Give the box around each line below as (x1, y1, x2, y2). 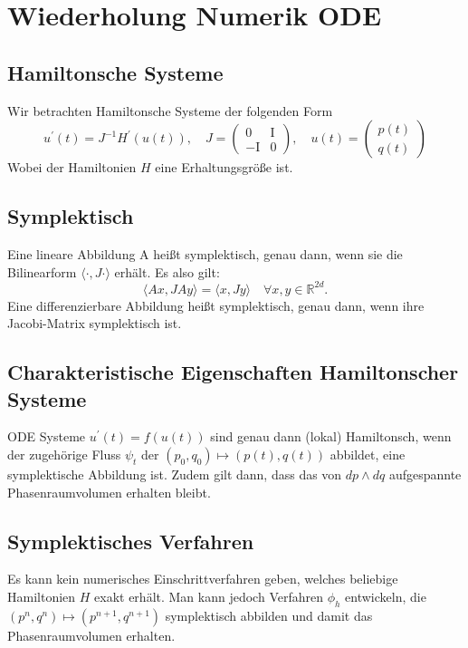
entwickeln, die (345, 587, 426, 606)
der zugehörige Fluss (7, 445, 121, 464)
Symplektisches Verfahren (7, 527, 254, 555)
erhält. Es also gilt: (114, 262, 220, 281)
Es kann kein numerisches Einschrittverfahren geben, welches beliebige (7, 569, 398, 588)
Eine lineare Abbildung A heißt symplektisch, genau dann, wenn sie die (7, 244, 403, 263)
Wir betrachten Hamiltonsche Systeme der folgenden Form (7, 101, 333, 120)
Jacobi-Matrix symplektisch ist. (7, 314, 182, 333)
